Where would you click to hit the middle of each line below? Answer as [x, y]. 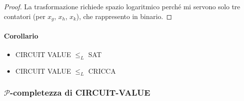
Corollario [21, 35]
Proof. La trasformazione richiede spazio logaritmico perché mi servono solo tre [122, 6]
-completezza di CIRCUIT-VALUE [80, 92]
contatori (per [25, 16]
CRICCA [102, 71]
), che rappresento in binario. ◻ [124, 16]
